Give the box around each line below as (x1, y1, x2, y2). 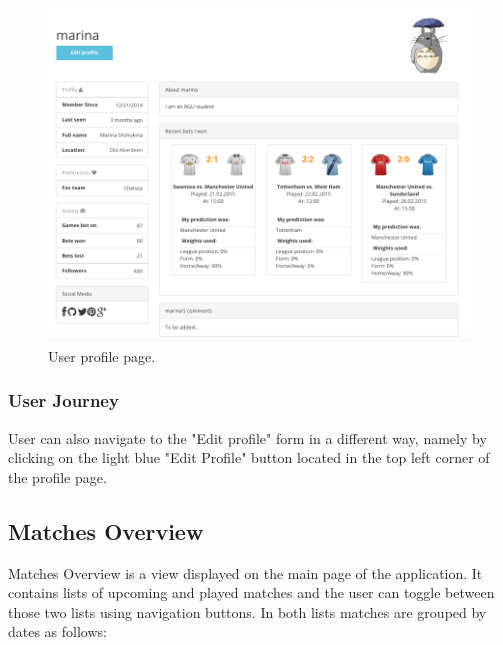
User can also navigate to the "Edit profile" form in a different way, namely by (8, 427, 487, 448)
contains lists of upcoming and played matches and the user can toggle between (8, 582, 495, 603)
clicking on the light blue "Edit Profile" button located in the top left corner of (8, 447, 490, 468)
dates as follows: (8, 621, 107, 642)
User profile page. (48, 345, 156, 366)
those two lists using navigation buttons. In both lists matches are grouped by (8, 601, 487, 622)
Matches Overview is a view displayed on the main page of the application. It (8, 562, 483, 583)
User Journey (8, 388, 119, 413)
